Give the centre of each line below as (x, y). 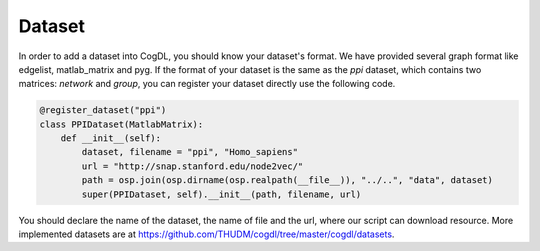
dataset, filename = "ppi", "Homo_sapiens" (190, 152)
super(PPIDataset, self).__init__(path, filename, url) (221, 194)
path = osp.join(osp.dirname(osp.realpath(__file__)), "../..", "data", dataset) (287, 180)
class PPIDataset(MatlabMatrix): (121, 124)
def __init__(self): (111, 138)
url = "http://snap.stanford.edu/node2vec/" (192, 166)
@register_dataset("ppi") (103, 110)
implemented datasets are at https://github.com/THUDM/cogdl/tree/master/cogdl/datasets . (206, 234)
